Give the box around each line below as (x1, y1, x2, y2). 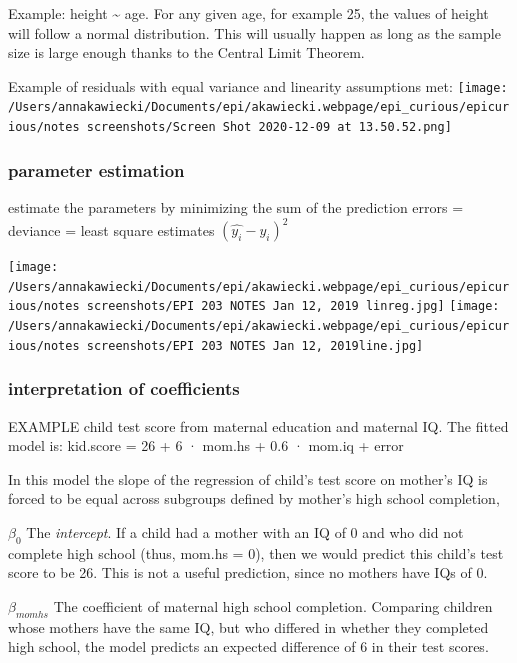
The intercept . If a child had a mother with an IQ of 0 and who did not (26, 521, 464, 542)
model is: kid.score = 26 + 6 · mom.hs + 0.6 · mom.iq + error (8, 435, 404, 456)
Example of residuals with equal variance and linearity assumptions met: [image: (8, 75, 508, 96)
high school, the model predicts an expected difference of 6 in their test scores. (8, 636, 489, 657)
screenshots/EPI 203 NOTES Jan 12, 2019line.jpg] (86, 338, 424, 353)
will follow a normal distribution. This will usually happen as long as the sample (8, 22, 501, 43)
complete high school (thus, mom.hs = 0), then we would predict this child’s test (8, 542, 504, 563)
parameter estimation (8, 157, 185, 182)
